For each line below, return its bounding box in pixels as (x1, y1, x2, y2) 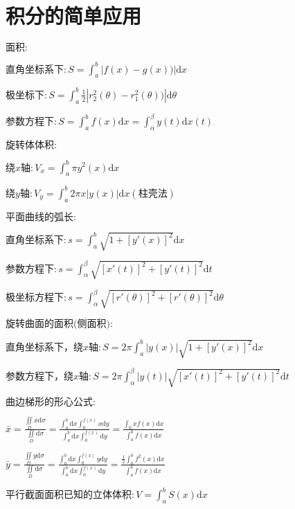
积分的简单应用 (6, 1, 142, 30)
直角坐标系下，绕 (6, 342, 83, 352)
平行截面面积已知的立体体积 (6, 490, 132, 501)
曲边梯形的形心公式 (6, 398, 93, 407)
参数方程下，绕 (6, 371, 73, 382)
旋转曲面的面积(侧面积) (6, 319, 110, 329)
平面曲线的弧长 (6, 212, 73, 222)
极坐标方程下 (6, 293, 64, 303)
